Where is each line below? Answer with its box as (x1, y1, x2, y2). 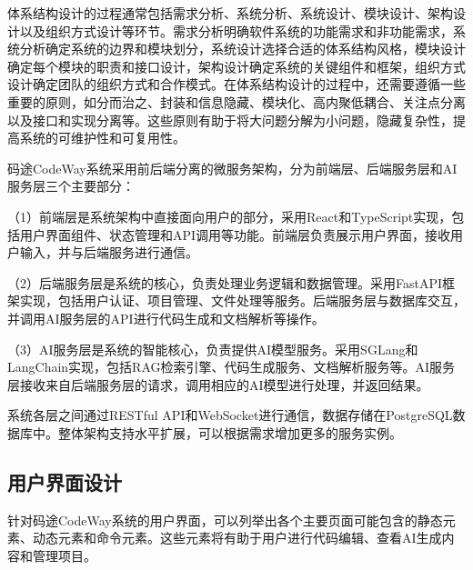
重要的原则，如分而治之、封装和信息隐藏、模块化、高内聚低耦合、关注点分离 (7, 92, 466, 111)
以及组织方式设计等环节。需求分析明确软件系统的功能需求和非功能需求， (19, 21, 453, 40)
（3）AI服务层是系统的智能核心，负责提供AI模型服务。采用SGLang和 (7, 339, 418, 358)
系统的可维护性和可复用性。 (19, 128, 186, 147)
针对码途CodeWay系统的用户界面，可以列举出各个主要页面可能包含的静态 (7, 510, 443, 529)
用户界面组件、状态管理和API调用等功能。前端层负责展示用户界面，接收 (19, 225, 451, 244)
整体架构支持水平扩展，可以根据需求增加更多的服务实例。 (57, 423, 402, 442)
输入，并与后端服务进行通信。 (19, 243, 198, 262)
